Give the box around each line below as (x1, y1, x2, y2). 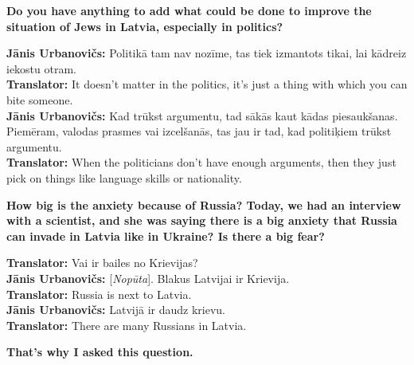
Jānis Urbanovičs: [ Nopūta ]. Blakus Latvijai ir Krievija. (6, 269, 290, 286)
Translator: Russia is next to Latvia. (6, 285, 192, 302)
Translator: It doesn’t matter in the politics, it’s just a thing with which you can (6, 76, 408, 92)
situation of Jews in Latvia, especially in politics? (6, 18, 283, 34)
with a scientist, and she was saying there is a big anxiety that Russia (6, 212, 397, 229)
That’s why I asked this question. (6, 343, 193, 360)
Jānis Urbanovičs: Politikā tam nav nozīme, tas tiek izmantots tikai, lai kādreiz (6, 45, 407, 61)
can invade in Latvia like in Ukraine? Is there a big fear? (6, 227, 325, 244)
